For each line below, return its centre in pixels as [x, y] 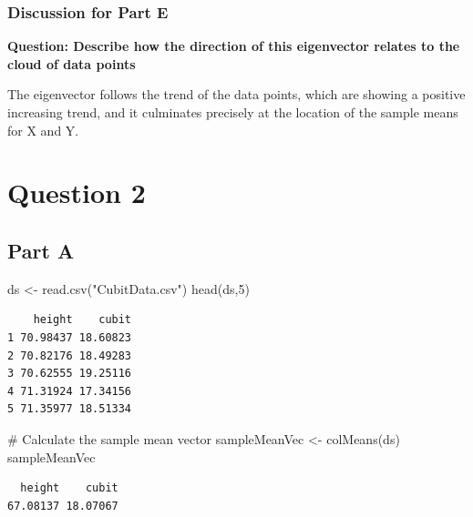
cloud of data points [72, 63]
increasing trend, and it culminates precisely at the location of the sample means [233, 112]
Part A [41, 250]
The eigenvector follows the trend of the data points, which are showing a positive [236, 94]
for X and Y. [43, 130]
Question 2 [77, 193]
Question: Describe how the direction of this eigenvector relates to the [234, 46]
